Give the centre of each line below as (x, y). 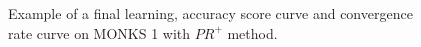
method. (252, 32)
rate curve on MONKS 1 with (99, 32)
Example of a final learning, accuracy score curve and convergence (210, 13)
